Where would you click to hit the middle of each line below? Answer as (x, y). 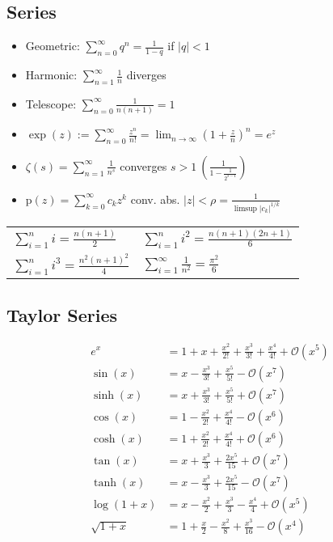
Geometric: (53, 46)
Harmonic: (51, 75)
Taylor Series (62, 314)
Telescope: (51, 103)
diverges (146, 75)
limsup (246, 208)
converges (143, 165)
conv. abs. (155, 199)
